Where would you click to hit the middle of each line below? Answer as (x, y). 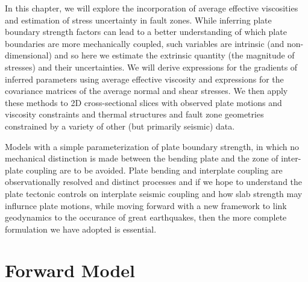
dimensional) (28, 55)
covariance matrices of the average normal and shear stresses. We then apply (146, 91)
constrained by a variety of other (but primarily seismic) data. (120, 126)
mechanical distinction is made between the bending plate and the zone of (142, 158)
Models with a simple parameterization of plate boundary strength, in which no (152, 146)
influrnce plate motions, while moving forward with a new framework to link (146, 205)
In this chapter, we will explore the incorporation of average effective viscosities (152, 8)
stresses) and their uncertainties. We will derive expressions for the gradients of (151, 67)
